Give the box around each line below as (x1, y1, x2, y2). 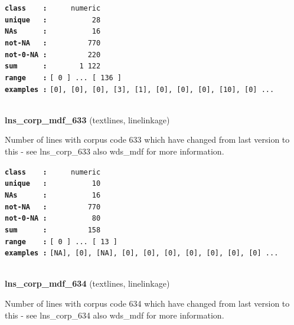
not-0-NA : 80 (5, 214, 101, 223)
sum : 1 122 (5, 62, 101, 71)
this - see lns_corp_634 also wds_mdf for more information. (5, 308, 224, 321)
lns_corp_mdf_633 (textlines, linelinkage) (5, 113, 170, 126)
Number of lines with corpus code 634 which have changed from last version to (5, 297, 290, 310)
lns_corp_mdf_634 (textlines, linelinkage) (5, 277, 170, 290)
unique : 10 (5, 179, 101, 188)
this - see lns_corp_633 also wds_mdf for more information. (5, 145, 224, 157)
